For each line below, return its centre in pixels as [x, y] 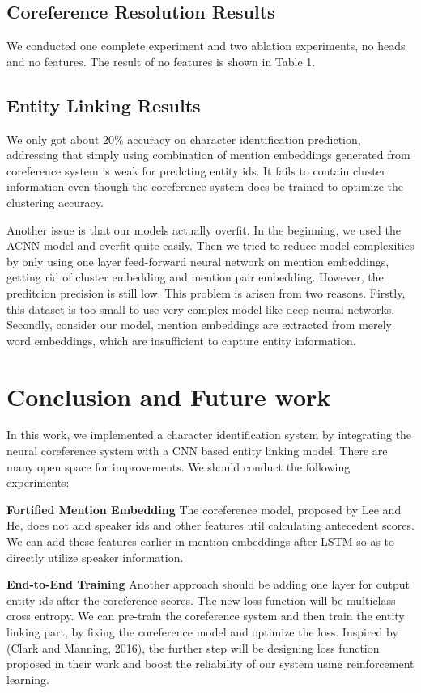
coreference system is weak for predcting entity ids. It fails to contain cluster [196, 170]
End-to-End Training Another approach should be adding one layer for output [208, 584]
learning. [28, 679]
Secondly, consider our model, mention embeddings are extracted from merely [199, 325]
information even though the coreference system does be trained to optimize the [205, 186]
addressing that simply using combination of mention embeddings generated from [208, 155]
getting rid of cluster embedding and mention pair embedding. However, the [195, 277]
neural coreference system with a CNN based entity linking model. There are [197, 451]
